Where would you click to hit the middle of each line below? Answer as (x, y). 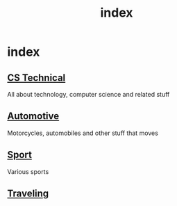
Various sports (28, 171)
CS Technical (36, 78)
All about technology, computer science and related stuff (88, 94)
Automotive (33, 116)
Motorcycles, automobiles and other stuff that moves (83, 133)
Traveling (28, 194)
